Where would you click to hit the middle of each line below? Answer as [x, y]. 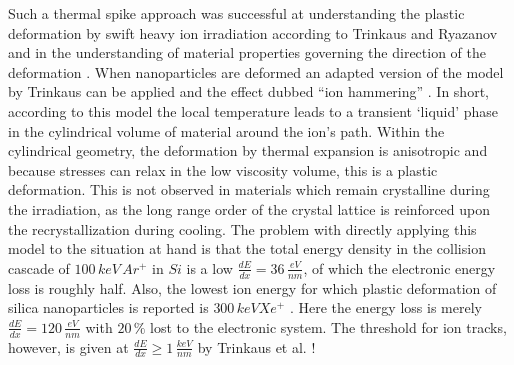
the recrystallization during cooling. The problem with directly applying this [242, 228]
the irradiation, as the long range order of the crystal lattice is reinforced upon [249, 208]
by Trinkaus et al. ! [256, 346]
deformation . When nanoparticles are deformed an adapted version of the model [256, 71]
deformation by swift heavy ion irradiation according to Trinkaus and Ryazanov [253, 32]
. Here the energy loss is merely [385, 307]
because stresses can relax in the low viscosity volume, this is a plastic [223, 169]
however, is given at [68, 346]
